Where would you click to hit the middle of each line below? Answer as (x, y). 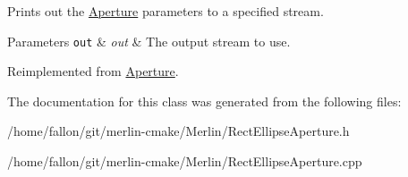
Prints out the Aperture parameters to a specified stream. (166, 11)
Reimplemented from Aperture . (93, 71)
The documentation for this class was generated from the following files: (204, 101)
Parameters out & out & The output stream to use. (149, 41)
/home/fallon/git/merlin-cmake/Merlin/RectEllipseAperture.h (178, 131)
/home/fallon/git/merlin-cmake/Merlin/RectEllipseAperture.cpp (185, 161)
